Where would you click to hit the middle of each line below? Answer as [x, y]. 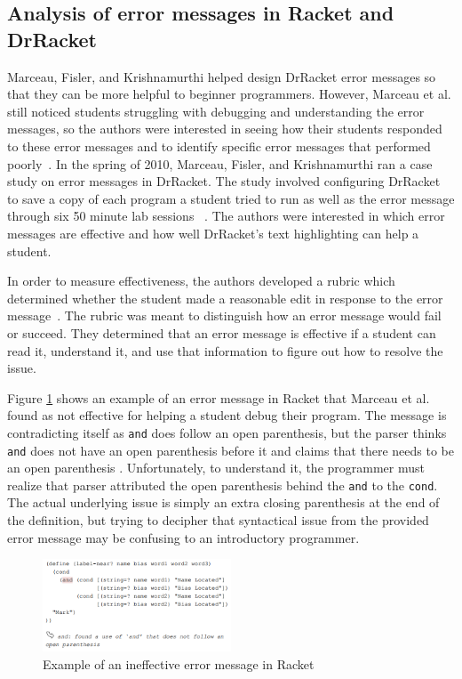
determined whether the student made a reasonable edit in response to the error [225, 298]
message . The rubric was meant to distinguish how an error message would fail [224, 315]
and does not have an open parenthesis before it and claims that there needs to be [231, 450]
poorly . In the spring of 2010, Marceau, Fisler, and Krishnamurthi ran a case [220, 163]
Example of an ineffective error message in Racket [179, 663]
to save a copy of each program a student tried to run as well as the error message [231, 198]
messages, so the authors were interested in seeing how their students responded [225, 129]
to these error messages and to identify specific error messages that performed [219, 145]
